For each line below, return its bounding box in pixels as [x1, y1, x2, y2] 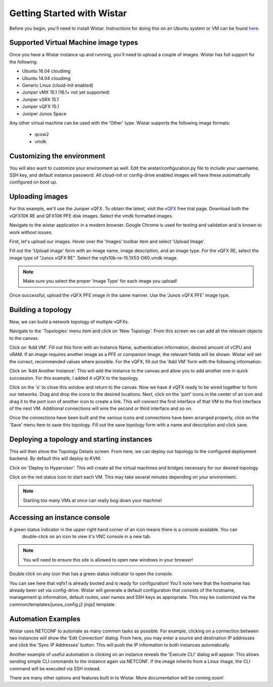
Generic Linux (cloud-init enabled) [22, 82, 94, 89]
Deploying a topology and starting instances [9, 435, 152, 444]
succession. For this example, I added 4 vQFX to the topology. [9, 375, 139, 381]
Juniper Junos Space [22, 110, 67, 116]
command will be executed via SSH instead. [9, 665, 101, 671]
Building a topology [9, 305, 72, 314]
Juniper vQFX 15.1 [22, 104, 59, 110]
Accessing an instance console [9, 513, 110, 522]
